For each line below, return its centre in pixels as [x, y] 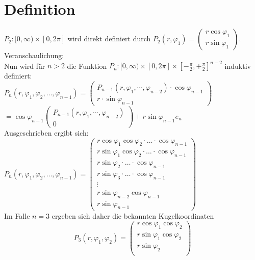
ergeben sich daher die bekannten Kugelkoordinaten [133, 215]
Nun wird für [25, 66]
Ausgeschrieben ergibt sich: [46, 132]
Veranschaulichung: [34, 55]
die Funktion [87, 66]
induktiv [238, 66]
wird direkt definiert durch [109, 38]
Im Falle [17, 215]
